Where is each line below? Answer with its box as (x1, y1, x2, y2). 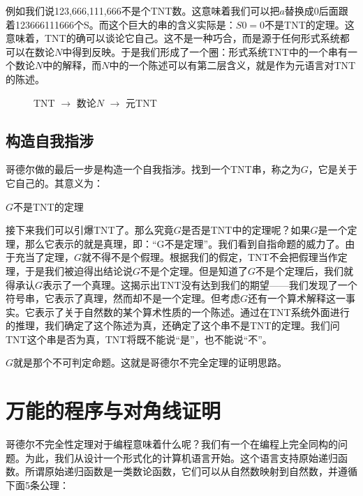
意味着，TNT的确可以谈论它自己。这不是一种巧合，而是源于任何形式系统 (6, 31, 340, 45)
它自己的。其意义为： (6, 175, 103, 190)
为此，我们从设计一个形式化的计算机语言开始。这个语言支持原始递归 (24, 450, 338, 465)
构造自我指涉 (6, 129, 94, 151)
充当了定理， (15, 250, 74, 264)
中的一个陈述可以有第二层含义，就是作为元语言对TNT (109, 58, 356, 73)
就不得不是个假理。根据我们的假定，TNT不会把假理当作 (82, 250, 338, 264)
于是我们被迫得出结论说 (24, 263, 133, 278)
